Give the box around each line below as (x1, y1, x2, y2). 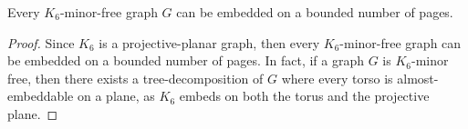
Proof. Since (7, 33, 75, 52)
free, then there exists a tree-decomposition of (7, 68, 264, 87)
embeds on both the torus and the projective (179, 86, 430, 105)
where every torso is (281, 68, 393, 87)
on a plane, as (77, 86, 155, 105)
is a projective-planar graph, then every (99, 33, 320, 52)
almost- (397, 68, 439, 87)
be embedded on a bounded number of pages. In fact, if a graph (7, 51, 365, 70)
